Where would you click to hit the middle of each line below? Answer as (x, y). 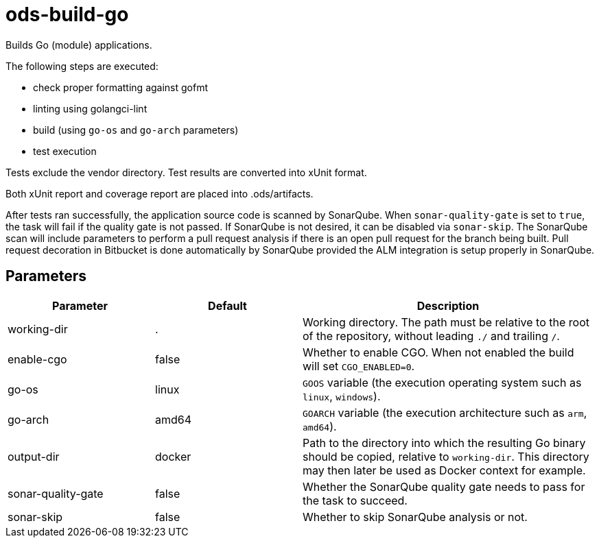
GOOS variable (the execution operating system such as (442, 382)
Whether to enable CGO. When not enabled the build (438, 352)
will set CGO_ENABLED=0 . (359, 366)
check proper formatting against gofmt (121, 87)
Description (448, 305)
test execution (65, 151)
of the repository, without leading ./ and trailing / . (431, 336)
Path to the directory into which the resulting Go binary (444, 443)
